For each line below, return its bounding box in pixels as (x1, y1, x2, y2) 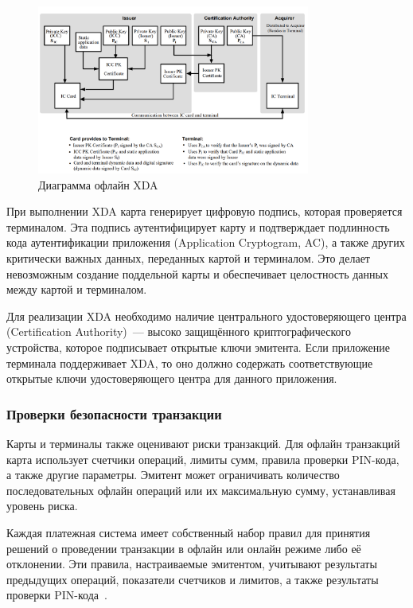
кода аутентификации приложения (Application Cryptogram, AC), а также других (6, 234, 405, 251)
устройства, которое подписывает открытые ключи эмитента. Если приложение (6, 338, 390, 355)
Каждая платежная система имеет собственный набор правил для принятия (6, 524, 371, 540)
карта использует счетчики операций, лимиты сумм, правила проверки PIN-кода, (6, 450, 399, 467)
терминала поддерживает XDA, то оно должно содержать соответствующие (6, 354, 373, 371)
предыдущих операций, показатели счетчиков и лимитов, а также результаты (6, 571, 379, 587)
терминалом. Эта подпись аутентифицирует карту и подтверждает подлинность (6, 218, 390, 235)
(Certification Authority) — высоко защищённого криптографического (6, 323, 352, 340)
